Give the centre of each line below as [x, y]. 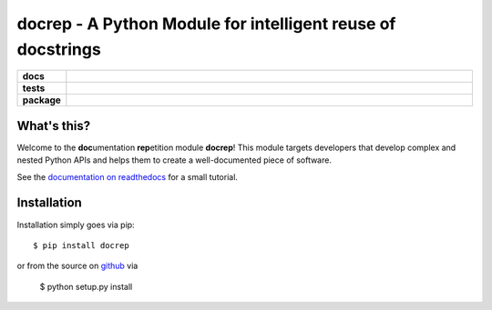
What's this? [54, 126]
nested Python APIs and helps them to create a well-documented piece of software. [174, 160]
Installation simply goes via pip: [76, 225]
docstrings [59, 49]
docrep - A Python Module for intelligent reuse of [206, 24]
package [41, 100]
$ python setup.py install [86, 286]
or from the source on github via [77, 266]
